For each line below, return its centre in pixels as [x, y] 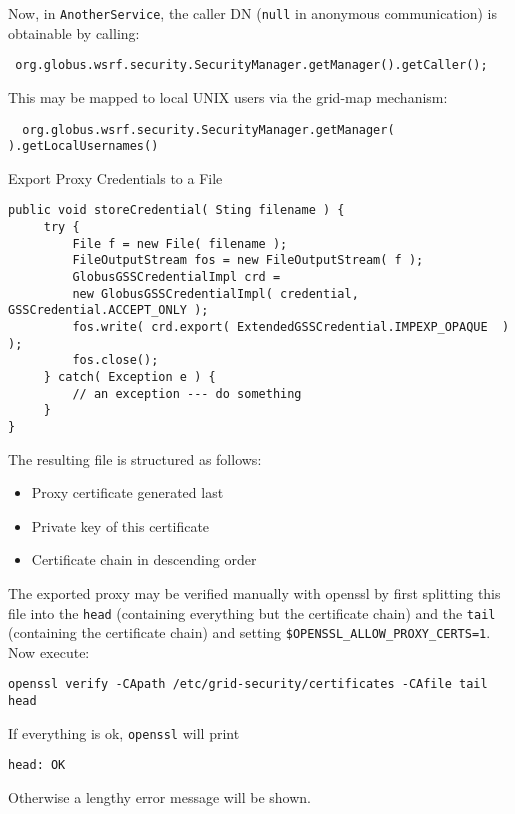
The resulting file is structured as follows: [135, 458]
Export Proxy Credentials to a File [115, 177]
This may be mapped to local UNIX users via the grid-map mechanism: [228, 96]
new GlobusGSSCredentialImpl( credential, [215, 293]
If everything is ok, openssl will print [124, 732]
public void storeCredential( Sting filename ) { [176, 210]
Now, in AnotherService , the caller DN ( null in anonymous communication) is [252, 13]
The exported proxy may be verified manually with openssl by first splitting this [254, 592]
